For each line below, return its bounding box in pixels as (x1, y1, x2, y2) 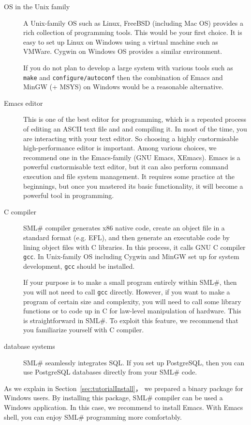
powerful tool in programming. (23, 190, 114, 200)
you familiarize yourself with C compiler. (23, 325, 144, 335)
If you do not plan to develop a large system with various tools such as (23, 62, 233, 72)
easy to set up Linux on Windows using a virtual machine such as (23, 36, 218, 47)
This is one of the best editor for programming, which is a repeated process (23, 114, 247, 124)
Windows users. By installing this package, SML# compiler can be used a (4, 392, 223, 403)
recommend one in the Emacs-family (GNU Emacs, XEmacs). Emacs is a (23, 152, 240, 162)
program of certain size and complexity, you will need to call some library (23, 296, 241, 306)
